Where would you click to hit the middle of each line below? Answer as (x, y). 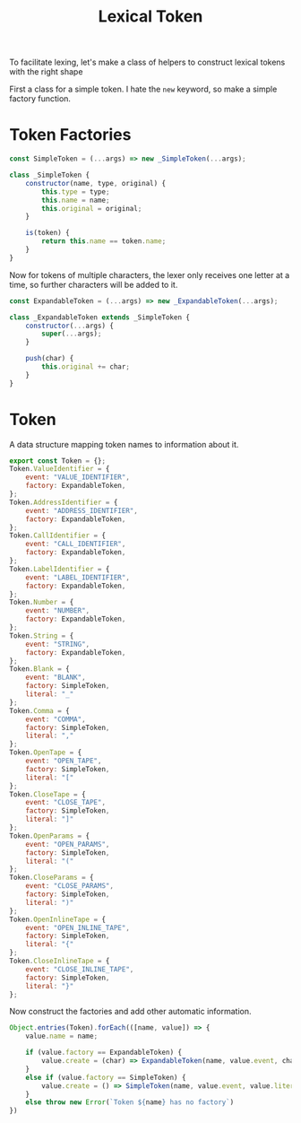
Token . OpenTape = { (46, 753)
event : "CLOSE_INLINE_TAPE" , (80, 969)
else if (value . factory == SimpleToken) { (106, 1077)
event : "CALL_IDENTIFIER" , (76, 544)
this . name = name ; (76, 200)
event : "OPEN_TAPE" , (64, 761)
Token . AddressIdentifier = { (64, 502)
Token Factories (70, 135)
